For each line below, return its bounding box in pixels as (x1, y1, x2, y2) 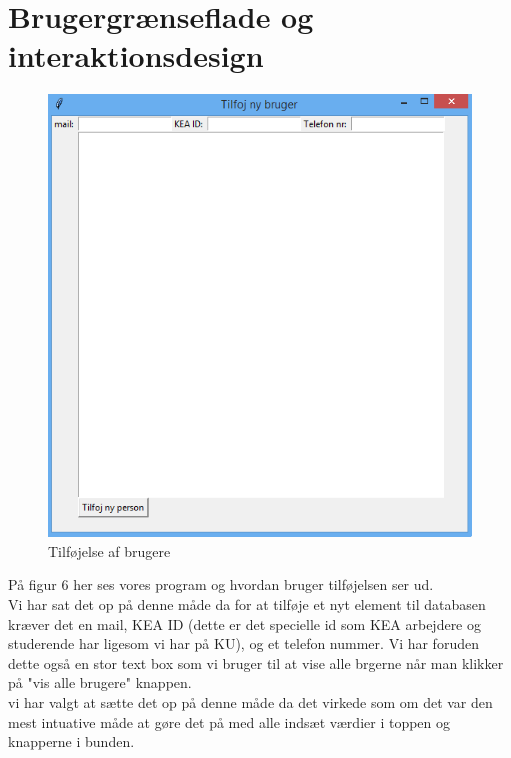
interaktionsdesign (8, 35, 264, 76)
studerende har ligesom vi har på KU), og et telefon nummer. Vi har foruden (8, 633, 479, 654)
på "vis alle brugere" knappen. (8, 672, 192, 693)
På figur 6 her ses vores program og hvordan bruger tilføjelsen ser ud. (8, 574, 434, 595)
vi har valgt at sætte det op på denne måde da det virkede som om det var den (8, 691, 493, 712)
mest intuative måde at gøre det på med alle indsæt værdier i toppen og (8, 711, 451, 732)
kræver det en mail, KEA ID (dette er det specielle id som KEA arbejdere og (8, 613, 482, 634)
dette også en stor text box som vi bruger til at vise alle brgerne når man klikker (8, 652, 504, 673)
